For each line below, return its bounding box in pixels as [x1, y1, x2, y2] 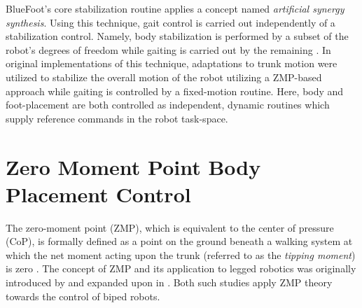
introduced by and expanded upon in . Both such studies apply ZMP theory [6, 275, 333, 290]
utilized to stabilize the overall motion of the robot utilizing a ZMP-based [6, 69, 322, 84]
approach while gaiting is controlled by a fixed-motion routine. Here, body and [6, 83, 344, 98]
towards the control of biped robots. [6, 288, 160, 303]
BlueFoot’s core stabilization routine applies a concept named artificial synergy [6, 1, 344, 15]
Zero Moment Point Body [6, 152, 261, 181]
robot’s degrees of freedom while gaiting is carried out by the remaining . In [6, 42, 331, 57]
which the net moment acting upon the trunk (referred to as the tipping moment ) [6, 247, 356, 262]
